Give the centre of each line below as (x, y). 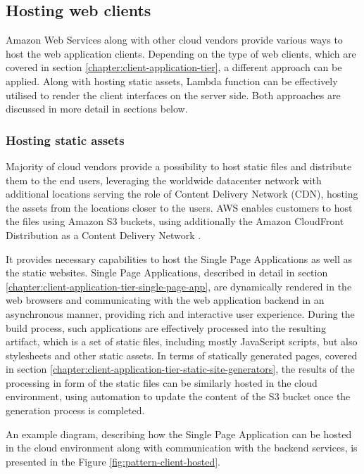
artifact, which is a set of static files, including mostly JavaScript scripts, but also (182, 341)
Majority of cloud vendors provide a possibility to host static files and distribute (179, 166)
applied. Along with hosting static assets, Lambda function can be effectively (172, 81)
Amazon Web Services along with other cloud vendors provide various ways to (174, 40)
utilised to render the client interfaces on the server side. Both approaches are (173, 95)
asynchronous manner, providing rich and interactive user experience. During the (180, 313)
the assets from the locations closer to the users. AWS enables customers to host (179, 207)
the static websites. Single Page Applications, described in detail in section (167, 273)
